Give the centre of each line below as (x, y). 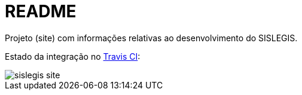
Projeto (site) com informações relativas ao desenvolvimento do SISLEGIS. (151, 38)
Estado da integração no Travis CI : (73, 56)
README (41, 11)
